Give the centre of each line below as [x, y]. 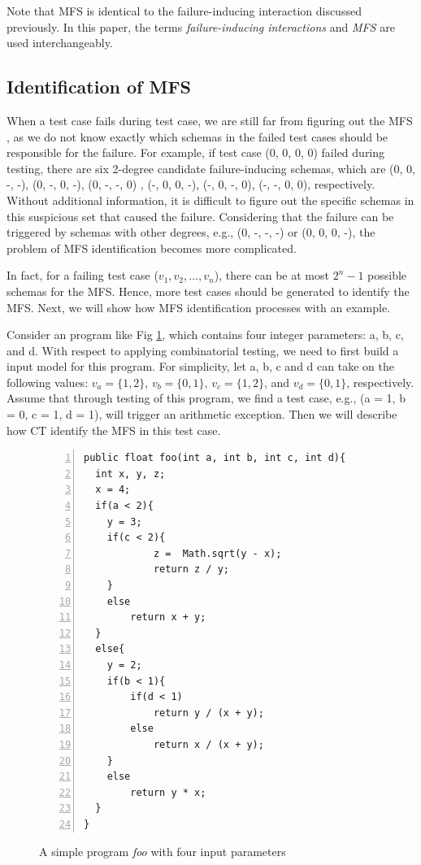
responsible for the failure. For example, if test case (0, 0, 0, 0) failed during [196, 152]
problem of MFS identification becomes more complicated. [152, 248]
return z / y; [191, 569]
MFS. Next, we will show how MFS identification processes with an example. [199, 307]
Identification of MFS [99, 87]
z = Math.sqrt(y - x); [217, 553]
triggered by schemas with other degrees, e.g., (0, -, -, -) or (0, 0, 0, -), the [191, 232]
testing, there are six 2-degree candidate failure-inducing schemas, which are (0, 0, [211, 168]
